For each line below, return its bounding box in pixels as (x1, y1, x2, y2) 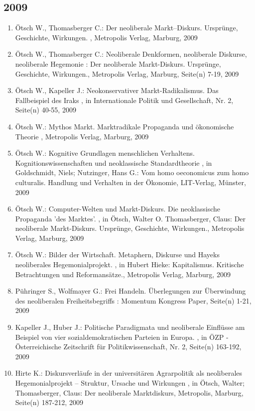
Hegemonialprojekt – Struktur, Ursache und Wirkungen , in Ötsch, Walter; (15, 378, 245, 388)
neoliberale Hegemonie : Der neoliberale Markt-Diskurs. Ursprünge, (15, 58, 221, 69)
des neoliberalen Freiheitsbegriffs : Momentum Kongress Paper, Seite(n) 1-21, (15, 295, 252, 306)
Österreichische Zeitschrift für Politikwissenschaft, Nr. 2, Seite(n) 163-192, (15, 341, 242, 352)
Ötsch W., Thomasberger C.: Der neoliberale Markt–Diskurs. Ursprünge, (15, 22, 238, 33)
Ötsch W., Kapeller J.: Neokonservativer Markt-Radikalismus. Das (15, 85, 219, 96)
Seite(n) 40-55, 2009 (15, 104, 76, 115)
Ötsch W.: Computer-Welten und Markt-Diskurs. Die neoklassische (15, 204, 221, 214)
